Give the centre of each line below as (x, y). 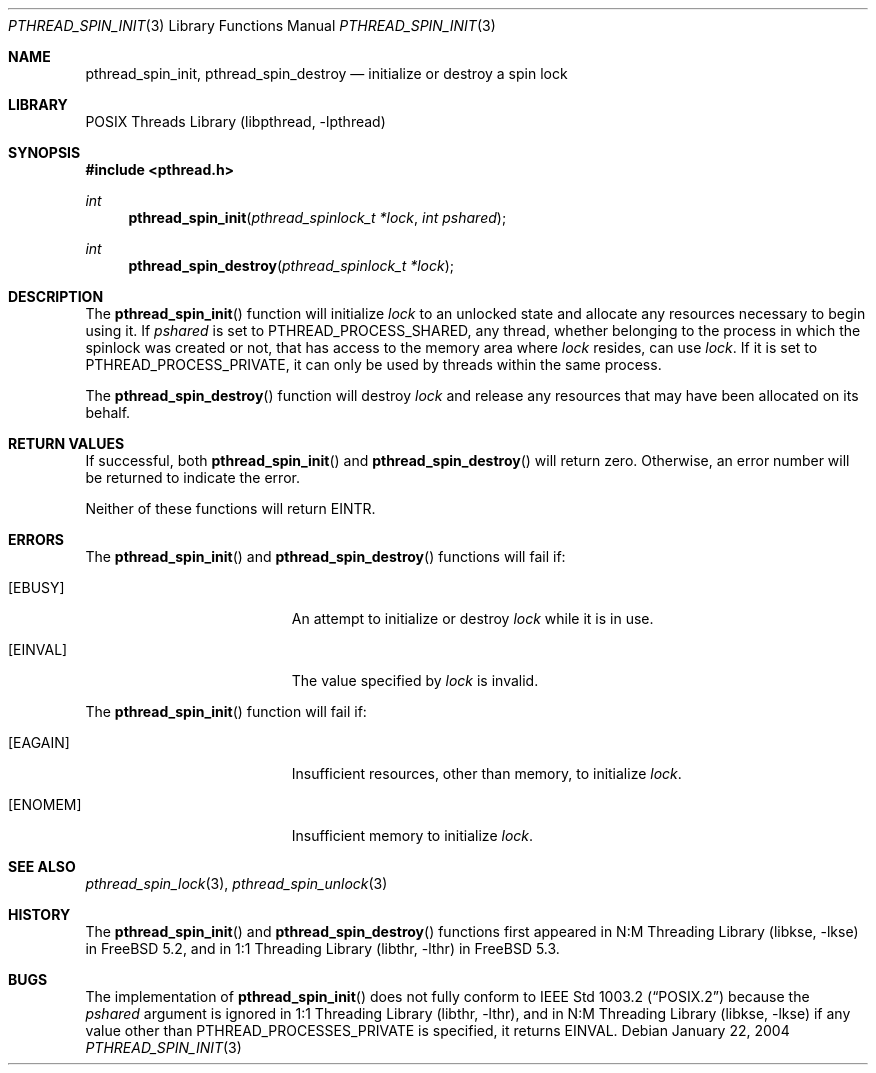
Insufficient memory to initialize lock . (412, 835)
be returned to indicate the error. (192, 477)
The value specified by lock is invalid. (415, 680)
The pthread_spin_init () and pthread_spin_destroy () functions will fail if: (325, 556)
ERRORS (36, 539)
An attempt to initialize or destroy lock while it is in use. (472, 618)
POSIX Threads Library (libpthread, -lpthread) (235, 121)
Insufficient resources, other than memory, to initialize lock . (486, 773)
